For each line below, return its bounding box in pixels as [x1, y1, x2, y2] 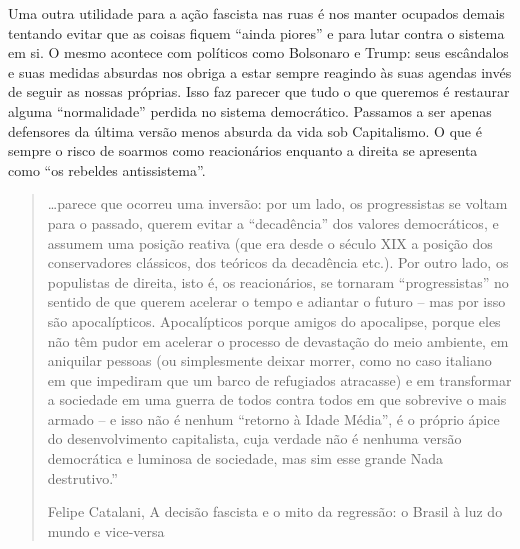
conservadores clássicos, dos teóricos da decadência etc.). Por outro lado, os [47, 252, 509, 273]
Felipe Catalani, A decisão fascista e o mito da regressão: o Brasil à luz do [47, 501, 503, 522]
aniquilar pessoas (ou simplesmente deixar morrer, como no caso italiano [47, 350, 492, 371]
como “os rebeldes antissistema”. [8, 159, 206, 180]
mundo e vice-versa [47, 520, 165, 541]
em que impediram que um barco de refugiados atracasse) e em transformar [47, 369, 512, 390]
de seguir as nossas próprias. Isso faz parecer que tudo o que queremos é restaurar [8, 81, 510, 102]
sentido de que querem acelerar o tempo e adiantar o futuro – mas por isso [47, 291, 506, 312]
